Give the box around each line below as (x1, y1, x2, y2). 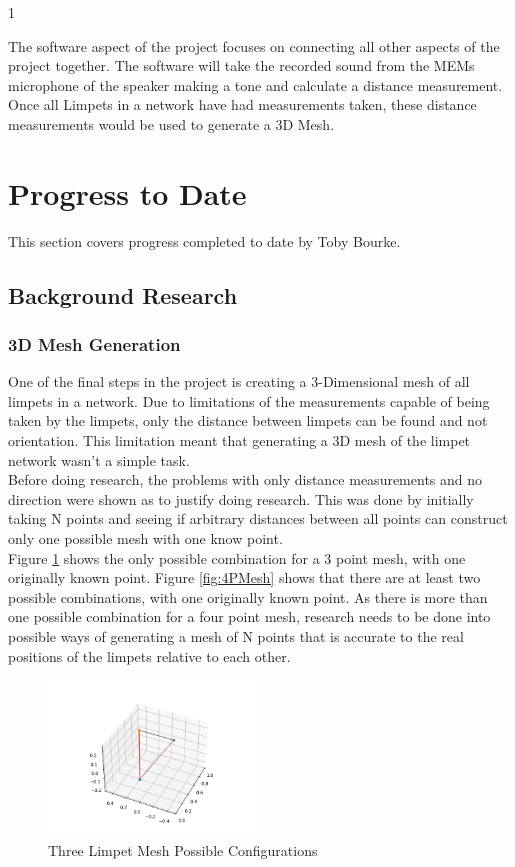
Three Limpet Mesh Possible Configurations (48, 839, 318, 860)
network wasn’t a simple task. (8, 449, 190, 470)
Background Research (8, 279, 238, 310)
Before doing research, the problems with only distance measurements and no (8, 469, 483, 490)
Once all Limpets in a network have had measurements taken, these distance (8, 94, 477, 115)
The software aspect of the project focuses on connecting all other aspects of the (8, 35, 500, 56)
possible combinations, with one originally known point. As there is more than (8, 586, 488, 607)
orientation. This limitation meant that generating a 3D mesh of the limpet (8, 430, 471, 451)
